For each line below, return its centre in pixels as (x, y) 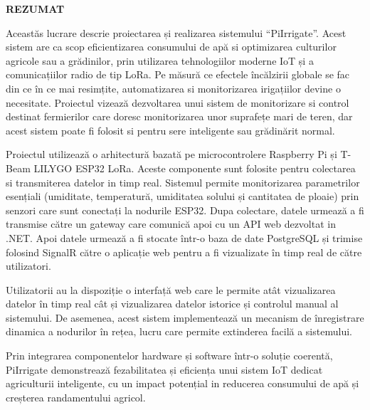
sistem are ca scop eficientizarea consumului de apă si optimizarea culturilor (171, 47)
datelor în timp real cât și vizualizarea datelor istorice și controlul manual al (172, 304)
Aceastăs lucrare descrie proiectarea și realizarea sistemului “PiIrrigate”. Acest (176, 32)
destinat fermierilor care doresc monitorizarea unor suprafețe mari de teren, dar (179, 116)
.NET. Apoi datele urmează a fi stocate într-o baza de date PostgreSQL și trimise (184, 237)
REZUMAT (35, 9)
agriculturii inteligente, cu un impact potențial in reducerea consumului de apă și (183, 383)
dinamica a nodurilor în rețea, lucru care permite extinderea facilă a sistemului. (179, 331)
